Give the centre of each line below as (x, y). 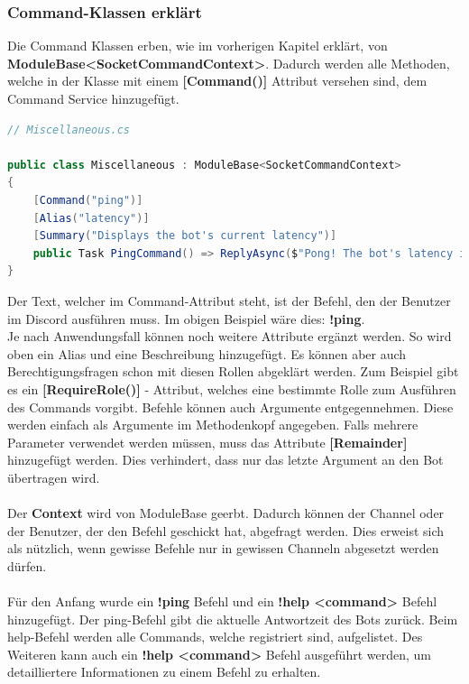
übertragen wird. (54, 477)
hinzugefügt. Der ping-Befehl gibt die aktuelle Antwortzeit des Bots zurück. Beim (233, 619)
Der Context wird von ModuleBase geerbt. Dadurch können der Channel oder (226, 513)
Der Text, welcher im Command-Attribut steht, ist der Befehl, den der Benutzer (229, 300)
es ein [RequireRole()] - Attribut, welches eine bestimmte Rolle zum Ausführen (232, 388)
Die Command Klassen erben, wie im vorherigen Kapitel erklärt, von (198, 46)
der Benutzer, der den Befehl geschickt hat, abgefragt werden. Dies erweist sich (226, 530)
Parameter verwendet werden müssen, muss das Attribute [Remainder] (207, 442)
